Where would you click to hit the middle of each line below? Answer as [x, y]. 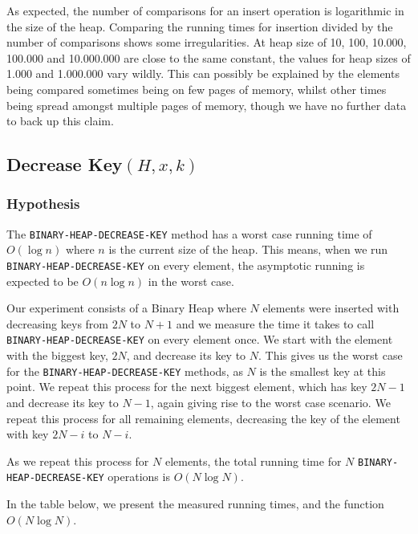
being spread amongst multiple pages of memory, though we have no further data [207, 105]
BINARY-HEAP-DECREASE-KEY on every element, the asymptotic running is [186, 265]
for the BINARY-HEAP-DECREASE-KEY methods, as [125, 371]
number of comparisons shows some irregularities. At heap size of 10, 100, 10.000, [207, 42]
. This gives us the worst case [331, 355]
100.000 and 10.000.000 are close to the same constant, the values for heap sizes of [209, 57]
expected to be [43, 281]
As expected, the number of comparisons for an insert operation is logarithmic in [205, 10]
